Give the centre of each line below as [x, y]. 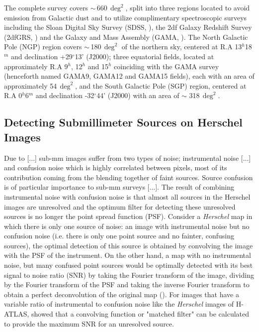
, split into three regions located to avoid [188, 7]
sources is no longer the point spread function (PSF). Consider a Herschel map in [128, 216]
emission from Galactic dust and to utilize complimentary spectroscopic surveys [126, 17]
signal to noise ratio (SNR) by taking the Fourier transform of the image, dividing [129, 275]
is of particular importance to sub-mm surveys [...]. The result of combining [119, 187]
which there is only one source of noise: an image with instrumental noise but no [127, 226]
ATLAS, [17, 314]
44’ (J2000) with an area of [138, 95]
